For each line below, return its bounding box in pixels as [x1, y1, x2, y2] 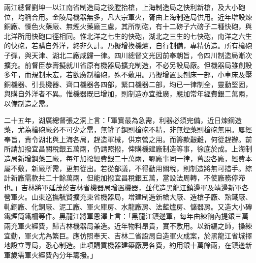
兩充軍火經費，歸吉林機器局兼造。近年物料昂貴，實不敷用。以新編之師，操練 [4, 221, 252, 231]
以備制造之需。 [4, 98, 52, 108]
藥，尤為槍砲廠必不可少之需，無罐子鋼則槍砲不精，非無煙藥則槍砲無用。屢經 [4, 124, 252, 135]
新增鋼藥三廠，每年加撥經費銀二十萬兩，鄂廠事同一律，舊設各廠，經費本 [17, 153, 252, 163]
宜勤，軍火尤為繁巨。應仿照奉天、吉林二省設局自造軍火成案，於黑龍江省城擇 [4, 230, 252, 240]
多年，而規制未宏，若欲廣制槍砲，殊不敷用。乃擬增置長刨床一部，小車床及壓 [4, 69, 252, 80]
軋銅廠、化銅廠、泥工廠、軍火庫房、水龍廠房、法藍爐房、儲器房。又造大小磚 [4, 201, 252, 211]
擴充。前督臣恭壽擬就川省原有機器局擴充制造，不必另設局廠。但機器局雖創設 [4, 59, 252, 70]
